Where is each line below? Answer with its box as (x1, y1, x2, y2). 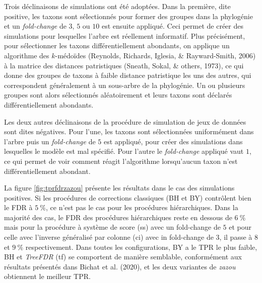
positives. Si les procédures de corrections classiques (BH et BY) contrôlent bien (4, 192, 251, 203)
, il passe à (219, 232, 252, 242)
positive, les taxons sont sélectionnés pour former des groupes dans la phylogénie (4, 11, 253, 21)
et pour (229, 222, 251, 232)
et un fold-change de (4, 21, 67, 31)
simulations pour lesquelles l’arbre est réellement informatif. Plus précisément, (4, 30, 245, 41)
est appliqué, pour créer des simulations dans (103, 136, 243, 146)
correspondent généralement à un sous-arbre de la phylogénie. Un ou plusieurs (4, 79, 245, 90)
